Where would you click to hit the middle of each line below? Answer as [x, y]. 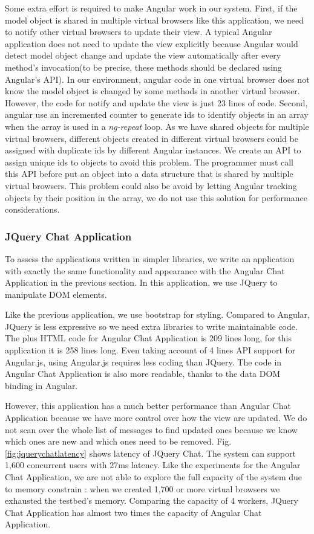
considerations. [32, 209]
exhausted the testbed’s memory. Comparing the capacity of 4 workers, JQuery [152, 500]
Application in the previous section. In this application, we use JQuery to [141, 282]
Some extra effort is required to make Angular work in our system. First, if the [151, 8]
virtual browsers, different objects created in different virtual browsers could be [152, 138]
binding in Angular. [41, 385]
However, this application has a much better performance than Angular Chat [148, 406]
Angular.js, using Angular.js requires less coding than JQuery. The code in [143, 362]
